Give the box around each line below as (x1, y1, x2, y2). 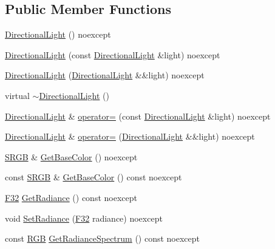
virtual (5, 89, 30, 101)
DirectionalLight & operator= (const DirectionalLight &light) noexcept (5, 109, 271, 122)
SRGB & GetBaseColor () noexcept (5, 150, 138, 163)
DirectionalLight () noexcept (5, 28, 111, 41)
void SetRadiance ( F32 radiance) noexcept (5, 211, 163, 224)
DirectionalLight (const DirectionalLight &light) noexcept (5, 48, 220, 61)
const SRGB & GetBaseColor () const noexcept (5, 171, 182, 183)
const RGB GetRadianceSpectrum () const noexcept (5, 232, 200, 245)
